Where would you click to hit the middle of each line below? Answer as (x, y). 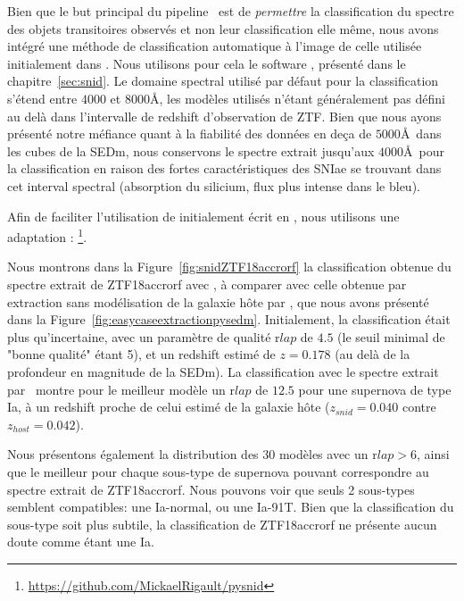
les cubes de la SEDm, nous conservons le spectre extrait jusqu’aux (191, 150)
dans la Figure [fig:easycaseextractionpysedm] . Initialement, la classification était (229, 319)
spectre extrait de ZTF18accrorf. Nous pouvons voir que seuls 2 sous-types (211, 489)
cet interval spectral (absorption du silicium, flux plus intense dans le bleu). (214, 185)
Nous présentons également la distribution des (133, 454)
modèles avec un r (328, 454)
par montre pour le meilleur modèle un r (121, 389)
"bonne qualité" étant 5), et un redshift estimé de (141, 354)
